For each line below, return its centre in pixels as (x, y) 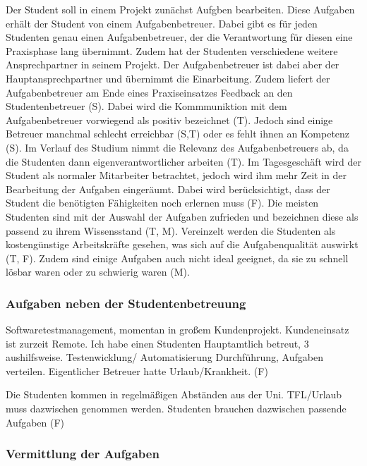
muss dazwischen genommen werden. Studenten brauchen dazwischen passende (176, 409)
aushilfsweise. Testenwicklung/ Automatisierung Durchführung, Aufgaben (164, 357)
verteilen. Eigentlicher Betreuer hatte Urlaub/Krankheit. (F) (137, 370)
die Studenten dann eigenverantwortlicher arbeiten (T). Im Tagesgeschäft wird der (183, 161)
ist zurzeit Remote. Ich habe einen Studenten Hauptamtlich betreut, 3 (157, 343)
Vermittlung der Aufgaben (83, 454)
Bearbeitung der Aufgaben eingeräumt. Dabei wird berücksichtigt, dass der (168, 189)
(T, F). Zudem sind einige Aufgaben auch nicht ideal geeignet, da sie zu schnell (177, 258)
